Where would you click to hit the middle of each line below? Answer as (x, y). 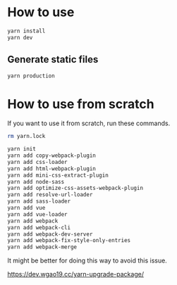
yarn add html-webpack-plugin (52, 169)
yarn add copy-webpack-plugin (52, 156)
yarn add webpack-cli (39, 227)
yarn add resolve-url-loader (50, 195)
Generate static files (53, 59)
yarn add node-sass (36, 182)
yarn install (26, 31)
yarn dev (20, 37)
